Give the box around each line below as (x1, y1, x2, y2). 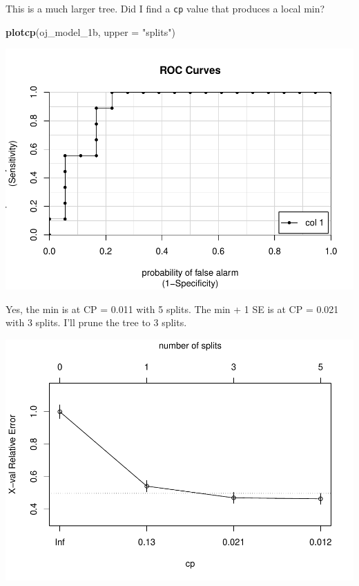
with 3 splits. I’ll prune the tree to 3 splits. (6, 315, 187, 330)
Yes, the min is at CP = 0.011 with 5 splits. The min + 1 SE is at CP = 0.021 (6, 301, 339, 316)
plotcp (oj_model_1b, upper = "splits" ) (6, 24, 175, 39)
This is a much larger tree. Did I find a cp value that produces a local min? (6, 1, 325, 15)
